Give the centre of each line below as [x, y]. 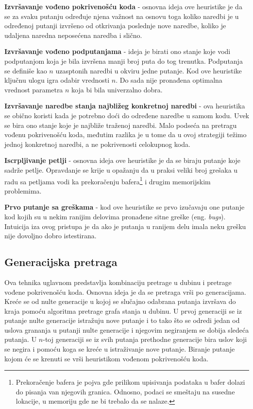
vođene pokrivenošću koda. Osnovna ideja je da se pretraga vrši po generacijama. [125, 292]
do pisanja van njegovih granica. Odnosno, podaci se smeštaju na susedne [125, 391]
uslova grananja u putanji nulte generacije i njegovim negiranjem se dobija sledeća [127, 329]
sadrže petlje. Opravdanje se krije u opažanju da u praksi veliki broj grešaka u [121, 169]
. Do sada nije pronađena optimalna [169, 80]
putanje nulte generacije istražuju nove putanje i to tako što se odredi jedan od [122, 320]
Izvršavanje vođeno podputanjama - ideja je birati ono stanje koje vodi [118, 51]
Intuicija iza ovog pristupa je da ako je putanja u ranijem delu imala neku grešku [125, 226]
